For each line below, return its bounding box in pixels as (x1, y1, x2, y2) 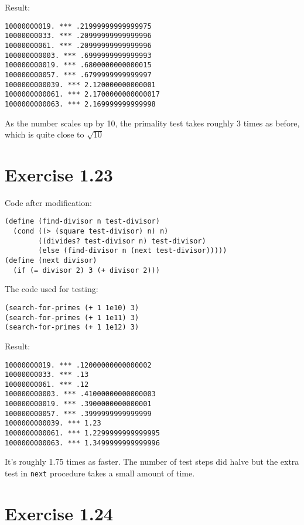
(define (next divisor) (5, 256, 97, 265)
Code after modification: (5, 196, 93, 208)
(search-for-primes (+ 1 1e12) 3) (5, 323, 139, 332)
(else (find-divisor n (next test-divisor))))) (38, 246, 227, 255)
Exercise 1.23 (5, 162, 113, 186)
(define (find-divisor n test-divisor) (5, 217, 160, 226)
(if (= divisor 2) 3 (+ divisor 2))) (13, 266, 160, 274)
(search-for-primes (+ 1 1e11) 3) (5, 313, 139, 322)
